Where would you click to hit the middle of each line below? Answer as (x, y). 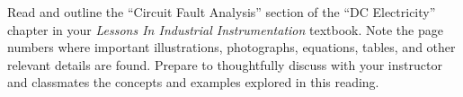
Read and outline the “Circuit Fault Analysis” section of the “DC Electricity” (222, 12)
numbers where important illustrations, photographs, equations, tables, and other (231, 47)
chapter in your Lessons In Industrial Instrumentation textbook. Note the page (225, 29)
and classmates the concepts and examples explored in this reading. (193, 82)
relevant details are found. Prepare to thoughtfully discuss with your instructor (225, 64)
